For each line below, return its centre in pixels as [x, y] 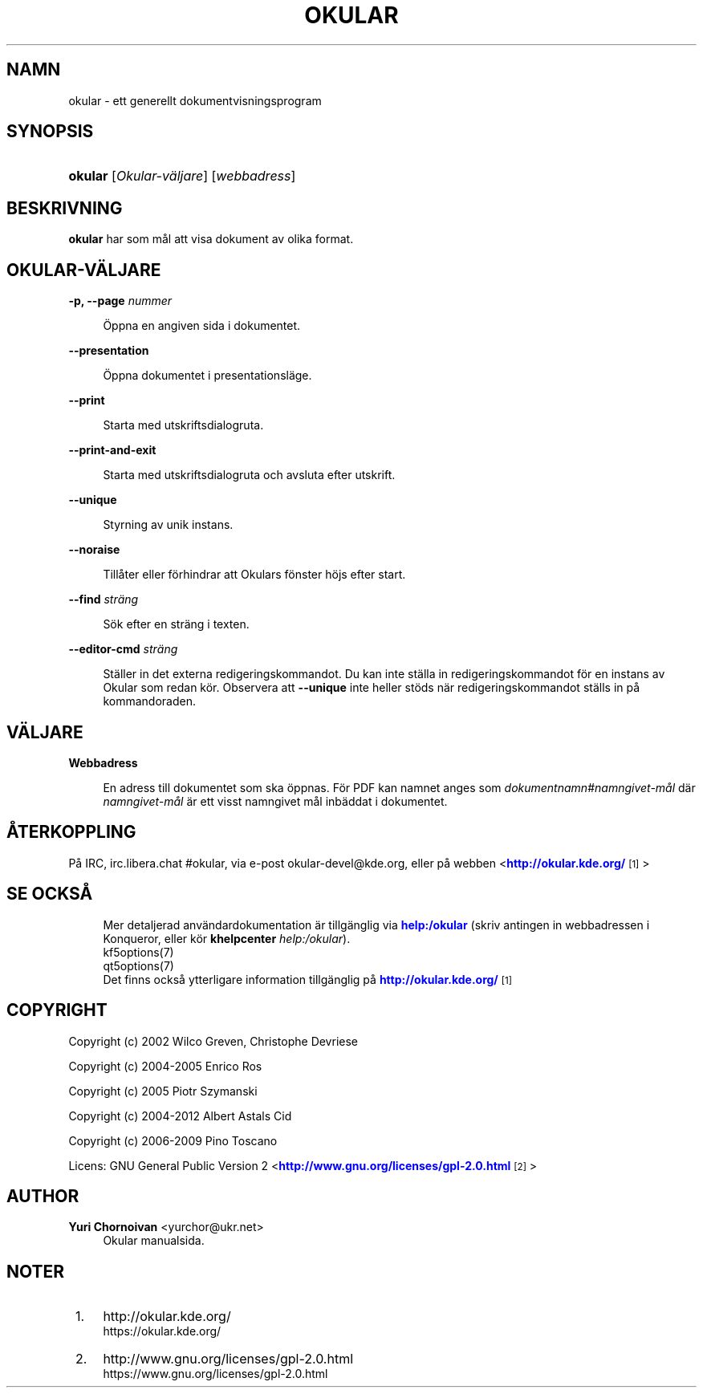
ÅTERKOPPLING [71, 832]
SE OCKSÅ [50, 894]
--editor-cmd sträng [123, 649]
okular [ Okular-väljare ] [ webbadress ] [182, 176]
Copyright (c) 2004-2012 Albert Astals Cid [180, 1116]
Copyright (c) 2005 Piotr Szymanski [163, 1091]
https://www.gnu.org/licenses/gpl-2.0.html [215, 1374]
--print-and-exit [112, 450]
